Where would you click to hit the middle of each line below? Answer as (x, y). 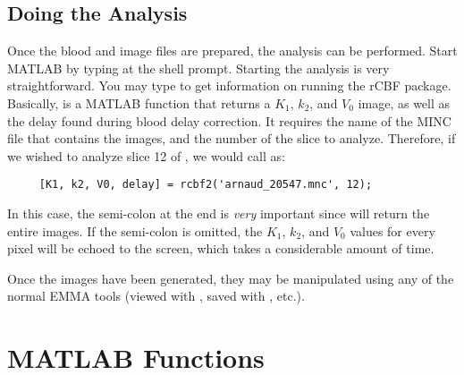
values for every (392, 230)
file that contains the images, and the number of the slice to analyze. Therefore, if (232, 138)
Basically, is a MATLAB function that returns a (139, 102)
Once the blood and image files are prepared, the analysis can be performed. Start (232, 51)
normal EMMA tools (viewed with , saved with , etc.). (156, 296)
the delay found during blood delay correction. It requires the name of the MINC (229, 120)
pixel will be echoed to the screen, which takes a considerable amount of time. (221, 248)
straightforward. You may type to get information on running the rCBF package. (229, 85)
